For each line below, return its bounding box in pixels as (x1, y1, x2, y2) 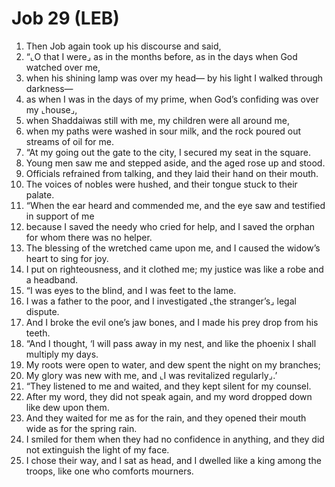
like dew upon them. (25, 401, 110, 413)
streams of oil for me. (25, 135, 115, 147)
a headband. (25, 273, 79, 286)
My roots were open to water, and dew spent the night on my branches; (25, 358, 321, 371)
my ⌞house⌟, (25, 103, 78, 116)
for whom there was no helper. (25, 231, 153, 243)
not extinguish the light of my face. (25, 443, 170, 456)
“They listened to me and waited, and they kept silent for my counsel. (25, 380, 312, 392)
